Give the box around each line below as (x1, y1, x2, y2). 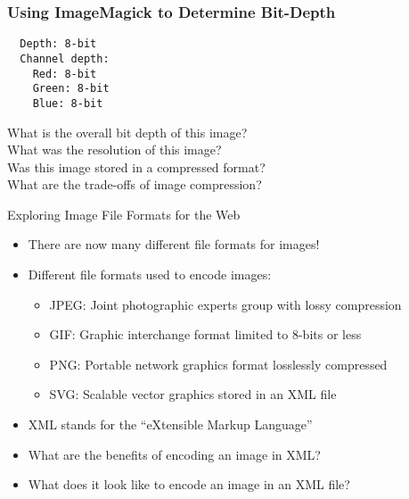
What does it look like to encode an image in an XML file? (28, 475, 350, 494)
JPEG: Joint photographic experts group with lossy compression (49, 295, 402, 313)
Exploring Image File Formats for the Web (7, 204, 241, 223)
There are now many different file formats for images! (28, 235, 320, 254)
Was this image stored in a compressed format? (7, 157, 266, 176)
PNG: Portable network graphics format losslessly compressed (49, 354, 388, 373)
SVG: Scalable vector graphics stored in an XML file (49, 385, 337, 403)
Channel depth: (20, 52, 110, 65)
